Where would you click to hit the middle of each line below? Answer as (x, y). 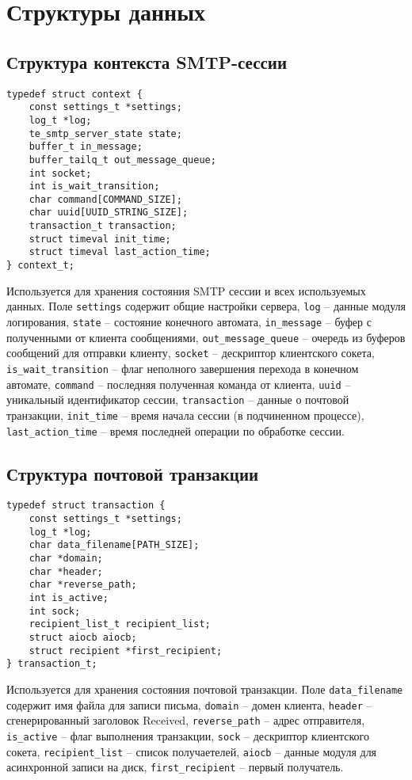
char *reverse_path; (83, 585)
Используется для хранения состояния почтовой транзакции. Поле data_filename (205, 689)
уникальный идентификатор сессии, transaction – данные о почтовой (178, 400)
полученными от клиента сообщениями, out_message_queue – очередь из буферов (206, 337)
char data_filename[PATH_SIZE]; (114, 545)
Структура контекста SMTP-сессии (147, 61)
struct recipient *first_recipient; (126, 651)
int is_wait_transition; (94, 186)
